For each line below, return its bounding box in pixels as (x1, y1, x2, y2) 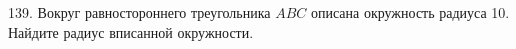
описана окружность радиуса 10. (310, 2, 510, 22)
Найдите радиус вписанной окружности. (8, 21, 254, 42)
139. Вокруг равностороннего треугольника (8, 2, 271, 22)
